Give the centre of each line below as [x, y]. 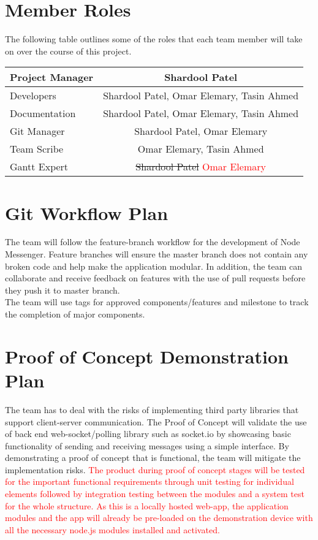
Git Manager [37, 131]
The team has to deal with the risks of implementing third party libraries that [152, 409]
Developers [33, 96]
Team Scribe [37, 149]
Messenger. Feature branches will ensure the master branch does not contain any [157, 254]
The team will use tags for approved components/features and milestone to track [157, 302]
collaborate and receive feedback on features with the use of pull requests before [155, 278]
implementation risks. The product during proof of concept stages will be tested [155, 469]
